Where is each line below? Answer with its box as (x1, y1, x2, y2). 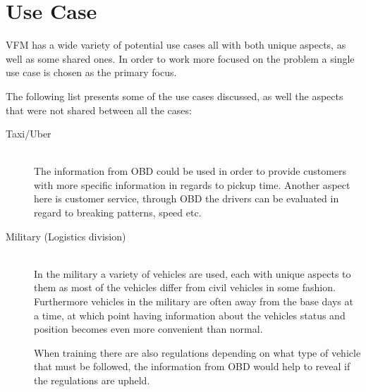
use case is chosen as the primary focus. (6, 65, 177, 80)
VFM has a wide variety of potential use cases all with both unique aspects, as (6, 37, 346, 52)
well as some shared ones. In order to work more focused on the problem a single (6, 51, 355, 66)
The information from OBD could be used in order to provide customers (34, 164, 347, 178)
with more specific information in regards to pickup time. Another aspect (34, 177, 350, 192)
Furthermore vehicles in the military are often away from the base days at (34, 294, 353, 309)
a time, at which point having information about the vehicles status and (34, 307, 346, 322)
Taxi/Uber (6, 126, 51, 141)
